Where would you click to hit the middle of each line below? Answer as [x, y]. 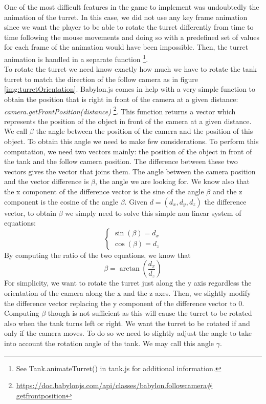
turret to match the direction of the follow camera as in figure [101, 79]
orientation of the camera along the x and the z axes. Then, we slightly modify [128, 292]
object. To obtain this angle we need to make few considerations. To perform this [131, 141]
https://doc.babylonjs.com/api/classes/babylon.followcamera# [114, 385]
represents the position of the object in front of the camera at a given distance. [128, 121]
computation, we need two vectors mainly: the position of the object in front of [128, 151]
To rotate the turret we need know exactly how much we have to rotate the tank [130, 69]
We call [16, 131]
